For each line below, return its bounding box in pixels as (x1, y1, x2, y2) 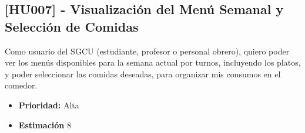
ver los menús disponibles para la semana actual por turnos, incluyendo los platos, (5, 56, 301, 69)
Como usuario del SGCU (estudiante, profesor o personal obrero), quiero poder (5, 45, 290, 57)
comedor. (5, 79, 38, 91)
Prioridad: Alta (18, 98, 79, 111)
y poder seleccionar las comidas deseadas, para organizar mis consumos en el (5, 67, 281, 80)
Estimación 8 (18, 118, 71, 131)
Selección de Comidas (5, 17, 139, 35)
